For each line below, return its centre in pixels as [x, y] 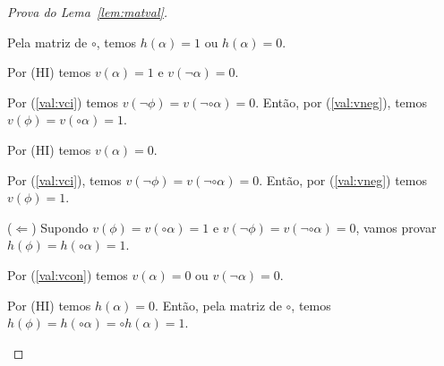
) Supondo [60, 227]
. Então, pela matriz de [218, 305]
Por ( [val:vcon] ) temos [68, 274]
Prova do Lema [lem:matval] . [88, 12]
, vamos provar [396, 227]
